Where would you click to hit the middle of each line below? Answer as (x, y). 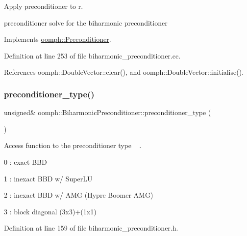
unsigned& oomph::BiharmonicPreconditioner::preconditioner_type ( (108, 112)
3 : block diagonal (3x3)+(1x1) (50, 211)
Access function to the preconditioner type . (73, 145)
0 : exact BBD (25, 162)
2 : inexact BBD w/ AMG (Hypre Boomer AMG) (79, 195)
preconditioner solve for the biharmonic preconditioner (86, 22)
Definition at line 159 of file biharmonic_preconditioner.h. (91, 228)
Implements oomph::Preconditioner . (58, 39)
